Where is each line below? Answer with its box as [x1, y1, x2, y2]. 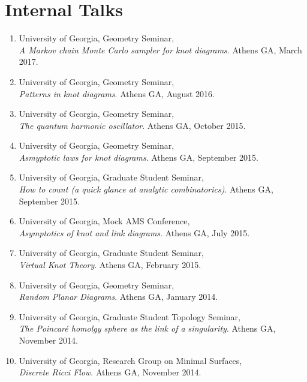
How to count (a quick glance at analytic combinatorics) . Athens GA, [19, 183, 273, 195]
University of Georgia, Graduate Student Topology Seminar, [19, 310, 240, 323]
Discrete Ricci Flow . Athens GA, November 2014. [19, 366, 201, 378]
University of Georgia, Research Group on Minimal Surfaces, [19, 354, 242, 366]
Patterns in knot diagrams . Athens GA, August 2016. [19, 87, 215, 100]
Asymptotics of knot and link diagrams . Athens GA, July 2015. [19, 226, 250, 239]
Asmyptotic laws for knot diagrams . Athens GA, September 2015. [19, 151, 258, 163]
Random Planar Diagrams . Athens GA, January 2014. [19, 290, 218, 303]
